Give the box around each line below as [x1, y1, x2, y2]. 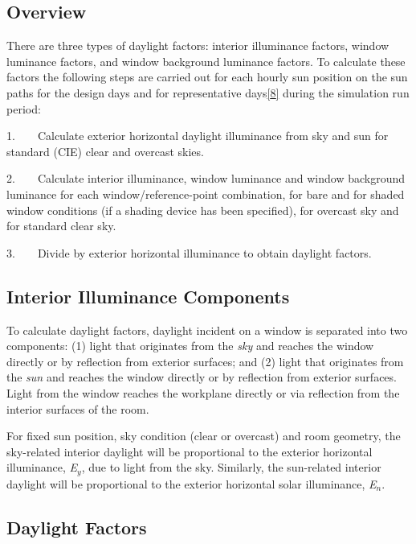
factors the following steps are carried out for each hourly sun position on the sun [6, 68, 408, 85]
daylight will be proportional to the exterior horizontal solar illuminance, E [6, 475, 377, 492]
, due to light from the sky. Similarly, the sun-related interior [81, 459, 381, 476]
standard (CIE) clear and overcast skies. [6, 142, 204, 159]
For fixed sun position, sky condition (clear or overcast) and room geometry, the [6, 427, 401, 444]
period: [6, 100, 41, 117]
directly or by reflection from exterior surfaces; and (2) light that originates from [6, 352, 404, 369]
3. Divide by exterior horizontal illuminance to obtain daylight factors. [6, 244, 372, 261]
